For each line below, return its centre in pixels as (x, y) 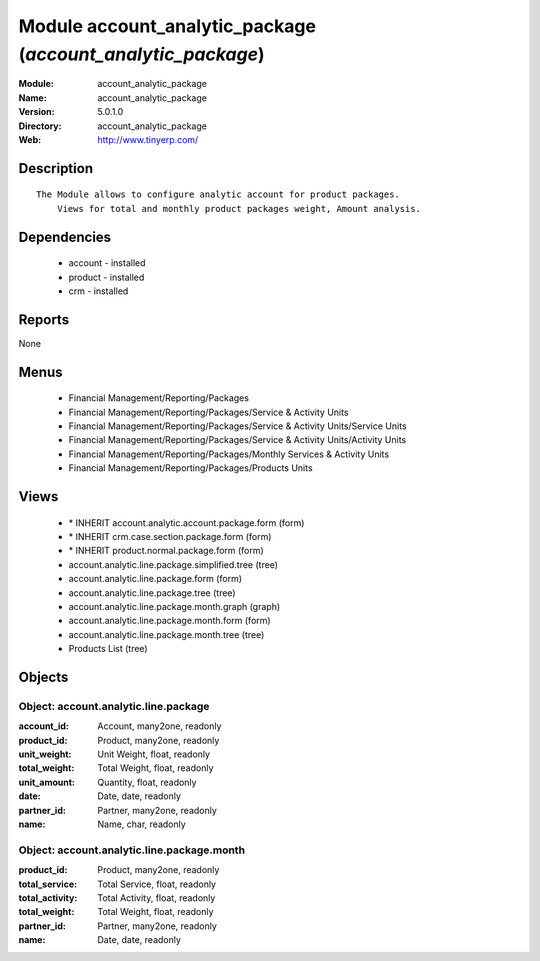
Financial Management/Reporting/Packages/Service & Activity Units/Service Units (237, 426)
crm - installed (98, 291)
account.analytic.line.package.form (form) (155, 579)
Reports (44, 319)
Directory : (40, 126)
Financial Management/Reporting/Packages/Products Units (191, 468)
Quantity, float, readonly (147, 782)
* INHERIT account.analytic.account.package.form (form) (186, 522)
